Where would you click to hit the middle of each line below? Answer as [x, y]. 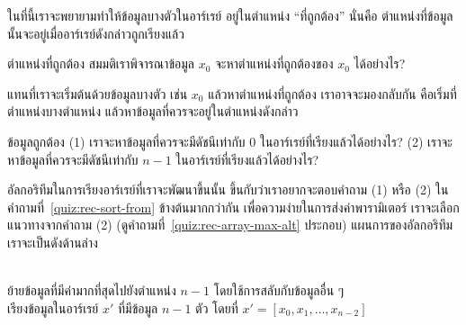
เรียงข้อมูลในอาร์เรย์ [53, 307]
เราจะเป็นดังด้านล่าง [53, 242]
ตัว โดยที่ [217, 307]
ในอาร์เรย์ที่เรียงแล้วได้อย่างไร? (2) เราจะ [356, 141]
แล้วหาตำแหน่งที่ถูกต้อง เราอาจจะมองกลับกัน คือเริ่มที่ [332, 93]
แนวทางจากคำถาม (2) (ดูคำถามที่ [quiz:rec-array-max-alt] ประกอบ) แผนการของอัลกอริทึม [230, 225]
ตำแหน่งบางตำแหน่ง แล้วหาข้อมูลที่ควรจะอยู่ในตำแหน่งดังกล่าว [153, 111]
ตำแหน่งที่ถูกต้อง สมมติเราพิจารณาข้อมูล [101, 63]
